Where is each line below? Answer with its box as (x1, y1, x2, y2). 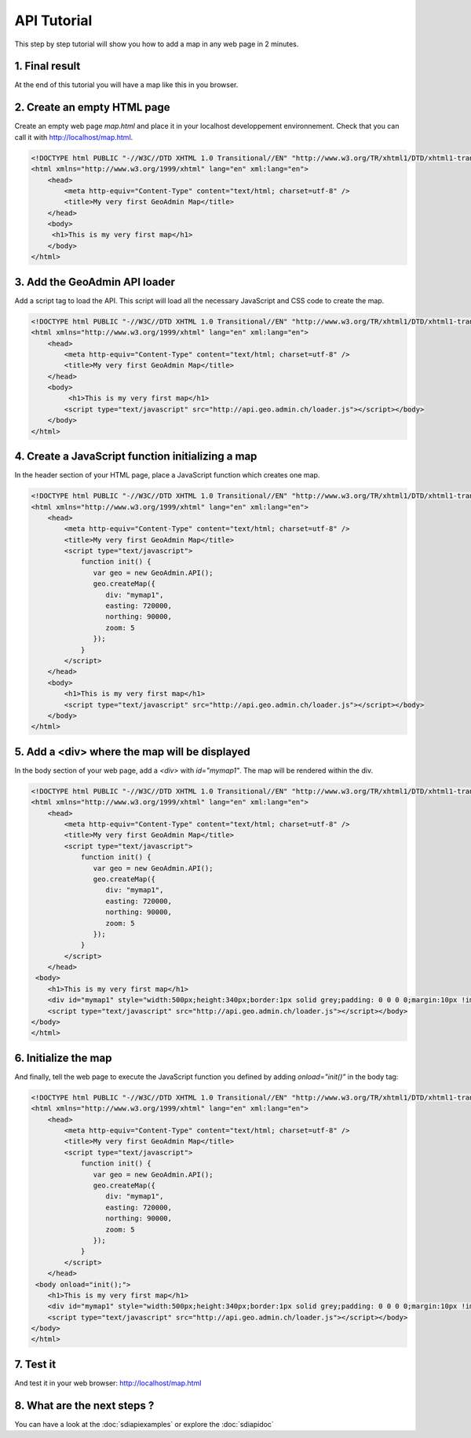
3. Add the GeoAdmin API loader (14, 275, 176, 288)
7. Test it (14, 1357, 57, 1370)
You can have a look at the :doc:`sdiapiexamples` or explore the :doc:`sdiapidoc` (14, 1419, 274, 1429)
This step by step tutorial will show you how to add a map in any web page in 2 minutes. (14, 39, 299, 49)
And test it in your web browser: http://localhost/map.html (14, 1378, 202, 1388)
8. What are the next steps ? (14, 1399, 155, 1412)
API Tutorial (14, 12, 93, 29)
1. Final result (14, 60, 81, 73)
